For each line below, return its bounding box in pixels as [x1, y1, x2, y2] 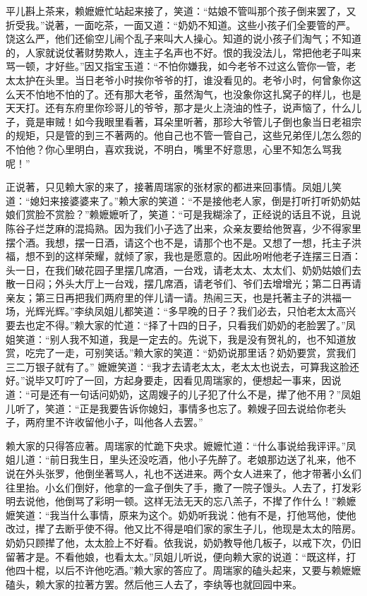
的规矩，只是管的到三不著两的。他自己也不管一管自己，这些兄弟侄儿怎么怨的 [6, 128, 361, 143]
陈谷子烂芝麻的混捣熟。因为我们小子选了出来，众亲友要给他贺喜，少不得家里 [6, 220, 361, 235]
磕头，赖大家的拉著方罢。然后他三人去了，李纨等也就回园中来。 [6, 576, 302, 591]
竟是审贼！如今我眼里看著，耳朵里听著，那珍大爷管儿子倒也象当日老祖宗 [25, 114, 361, 129]
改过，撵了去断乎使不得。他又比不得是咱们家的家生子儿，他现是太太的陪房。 [6, 521, 361, 536]
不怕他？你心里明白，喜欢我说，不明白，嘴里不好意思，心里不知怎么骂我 [6, 141, 342, 156]
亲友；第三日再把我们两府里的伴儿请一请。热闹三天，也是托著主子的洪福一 [6, 290, 351, 304]
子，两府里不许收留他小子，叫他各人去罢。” [6, 415, 203, 429]
